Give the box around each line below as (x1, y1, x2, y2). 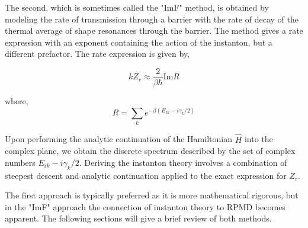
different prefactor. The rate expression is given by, (5, 47, 190, 60)
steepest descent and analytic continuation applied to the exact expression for (5, 169, 287, 181)
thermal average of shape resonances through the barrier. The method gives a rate (5, 24, 303, 37)
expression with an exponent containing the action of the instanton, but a (5, 36, 272, 48)
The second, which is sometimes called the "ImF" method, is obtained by (5, 1, 269, 13)
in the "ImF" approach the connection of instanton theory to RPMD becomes (5, 200, 285, 213)
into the (244, 133, 273, 145)
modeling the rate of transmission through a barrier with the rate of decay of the (5, 12, 299, 25)
